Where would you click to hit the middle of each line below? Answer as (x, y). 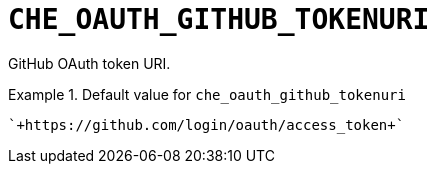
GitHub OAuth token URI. (89, 63)
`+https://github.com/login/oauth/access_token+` (206, 124)
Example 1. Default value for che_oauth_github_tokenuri (207, 94)
